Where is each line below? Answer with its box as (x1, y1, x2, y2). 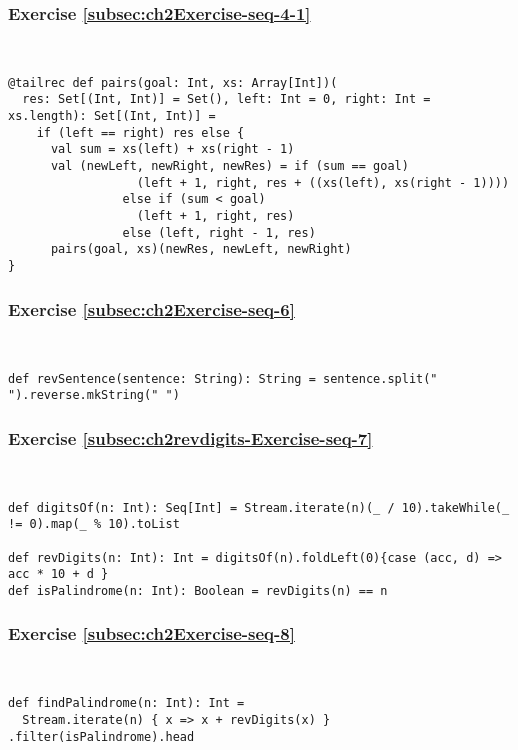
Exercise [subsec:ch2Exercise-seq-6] (8, 296, 295, 321)
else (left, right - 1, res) (122, 225, 316, 240)
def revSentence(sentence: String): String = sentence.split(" (8, 371, 438, 386)
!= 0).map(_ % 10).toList (8, 517, 180, 532)
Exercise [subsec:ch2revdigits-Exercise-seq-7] (8, 425, 373, 450)
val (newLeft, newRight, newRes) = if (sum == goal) (50, 159, 409, 174)
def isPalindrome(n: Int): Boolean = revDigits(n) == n (8, 583, 388, 598)
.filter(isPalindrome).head (8, 729, 195, 744)
